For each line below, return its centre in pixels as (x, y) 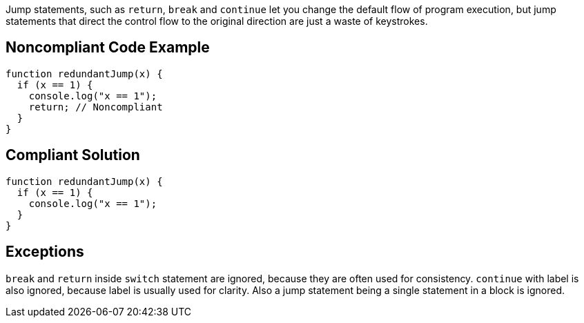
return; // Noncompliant (96, 107)
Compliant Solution (73, 155)
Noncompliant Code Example (108, 48)
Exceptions (45, 252)
